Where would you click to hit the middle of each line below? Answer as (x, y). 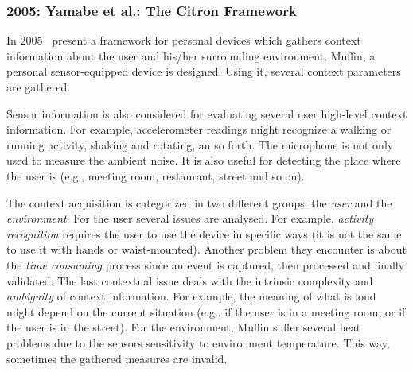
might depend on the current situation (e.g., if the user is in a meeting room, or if (206, 311)
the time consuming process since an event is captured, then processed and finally (206, 264)
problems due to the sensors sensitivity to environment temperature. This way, (198, 342)
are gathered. (39, 87)
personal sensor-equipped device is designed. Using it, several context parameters (204, 71)
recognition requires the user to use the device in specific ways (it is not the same (204, 233)
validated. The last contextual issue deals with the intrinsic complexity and (190, 280)
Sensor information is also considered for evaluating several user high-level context (207, 113)
